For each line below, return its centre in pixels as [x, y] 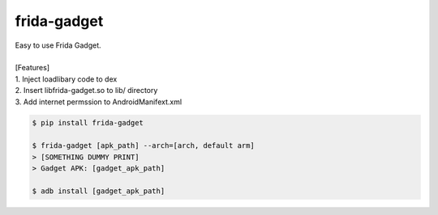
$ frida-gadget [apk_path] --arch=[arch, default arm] [143, 146]
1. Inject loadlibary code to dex [66, 79]
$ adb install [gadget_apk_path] [99, 191]
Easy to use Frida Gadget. [58, 45]
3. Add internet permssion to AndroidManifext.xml [99, 102]
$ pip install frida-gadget [88, 123]
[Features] [32, 68]
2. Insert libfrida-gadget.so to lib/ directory [86, 91]
